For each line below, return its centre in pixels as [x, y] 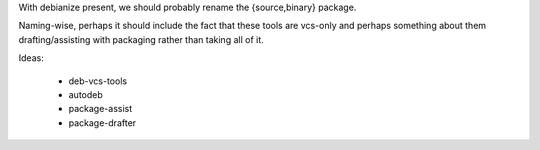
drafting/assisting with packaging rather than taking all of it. [141, 39]
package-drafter [102, 122]
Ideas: [31, 58]
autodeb [86, 94]
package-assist [100, 109]
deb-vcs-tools [98, 81]
